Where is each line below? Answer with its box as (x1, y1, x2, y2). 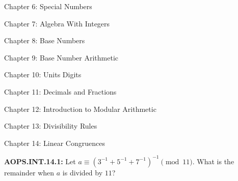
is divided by (62, 167, 103, 177)
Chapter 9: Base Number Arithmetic (4, 52, 118, 63)
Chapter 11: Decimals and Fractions (4, 86, 117, 97)
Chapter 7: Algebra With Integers (4, 18, 110, 28)
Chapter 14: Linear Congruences (4, 137, 105, 148)
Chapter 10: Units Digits (4, 69, 82, 80)
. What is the (192, 156, 234, 166)
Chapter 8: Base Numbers (4, 35, 85, 46)
